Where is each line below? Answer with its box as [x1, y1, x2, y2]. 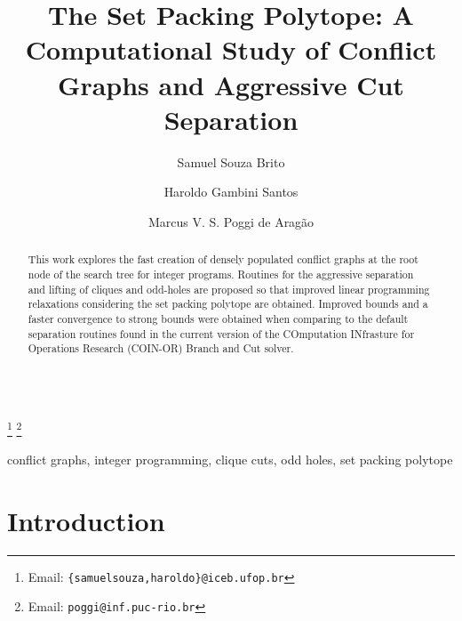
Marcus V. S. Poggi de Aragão [147, 212, 315, 230]
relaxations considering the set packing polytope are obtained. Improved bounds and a [28, 296, 428, 311]
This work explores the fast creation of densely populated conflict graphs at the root [28, 252, 418, 267]
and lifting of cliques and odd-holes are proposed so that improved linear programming [28, 281, 430, 296]
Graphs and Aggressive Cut [58, 66, 404, 102]
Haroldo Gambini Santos [163, 182, 299, 201]
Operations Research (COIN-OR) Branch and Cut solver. [28, 341, 294, 356]
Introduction [7, 502, 165, 538]
